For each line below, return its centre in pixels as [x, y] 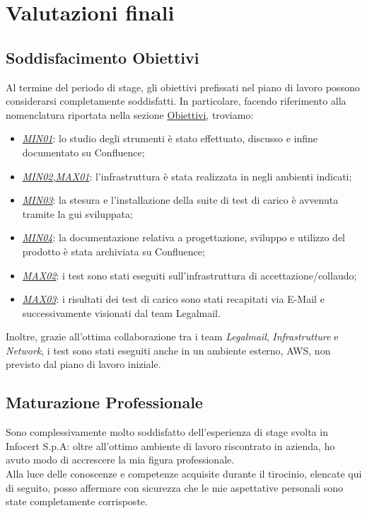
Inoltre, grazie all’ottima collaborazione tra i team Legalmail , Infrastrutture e [172, 336]
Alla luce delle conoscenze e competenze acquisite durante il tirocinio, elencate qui [184, 474]
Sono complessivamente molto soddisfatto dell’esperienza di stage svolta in [167, 432]
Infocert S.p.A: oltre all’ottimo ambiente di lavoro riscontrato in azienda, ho [170, 445]
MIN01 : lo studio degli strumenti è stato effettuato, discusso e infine [170, 138]
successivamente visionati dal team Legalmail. [121, 312]
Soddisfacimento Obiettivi [103, 57]
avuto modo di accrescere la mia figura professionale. [120, 460]
